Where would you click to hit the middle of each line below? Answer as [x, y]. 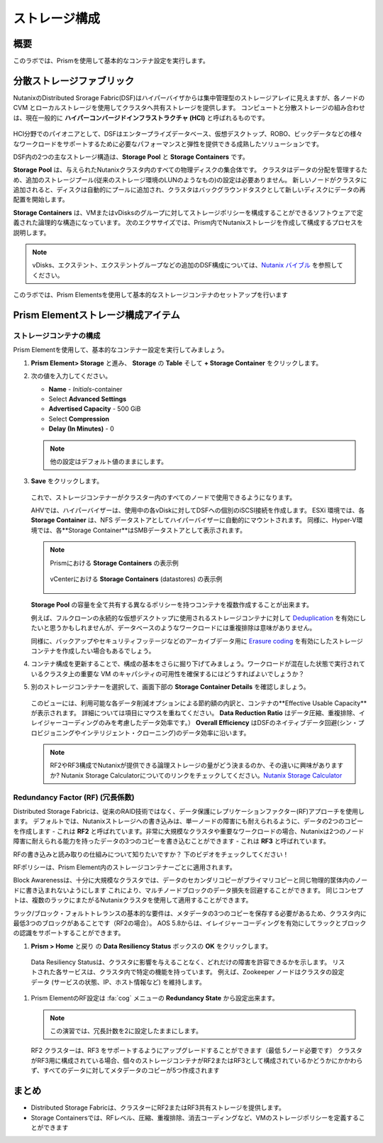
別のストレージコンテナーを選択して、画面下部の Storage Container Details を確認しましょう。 [170, 687]
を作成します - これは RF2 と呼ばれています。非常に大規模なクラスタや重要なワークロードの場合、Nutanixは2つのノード [189, 831]
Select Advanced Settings [88, 399]
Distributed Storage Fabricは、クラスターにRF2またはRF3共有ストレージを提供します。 [158, 1108]
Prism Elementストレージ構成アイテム [96, 315]
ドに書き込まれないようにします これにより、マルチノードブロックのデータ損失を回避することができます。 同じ [176, 890]
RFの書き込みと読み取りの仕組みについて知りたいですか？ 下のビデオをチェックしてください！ [151, 854]
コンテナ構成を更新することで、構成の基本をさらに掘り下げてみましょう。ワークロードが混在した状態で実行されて [198, 664]
